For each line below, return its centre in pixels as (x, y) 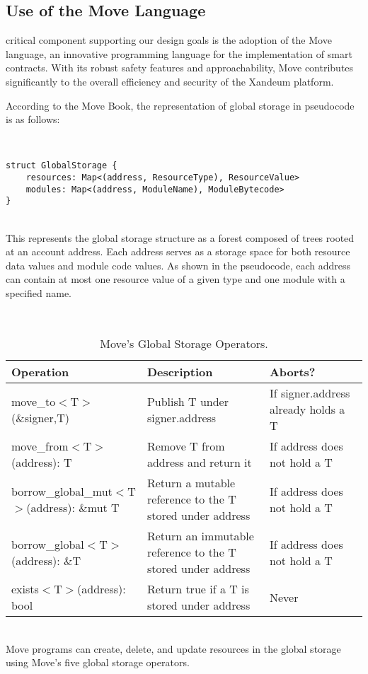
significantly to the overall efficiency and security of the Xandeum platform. (170, 81)
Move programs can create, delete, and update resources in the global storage (173, 648)
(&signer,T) (40, 417)
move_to (34, 401)
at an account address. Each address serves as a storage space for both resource (178, 251)
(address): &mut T (73, 507)
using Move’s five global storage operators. (98, 662)
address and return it (199, 463)
